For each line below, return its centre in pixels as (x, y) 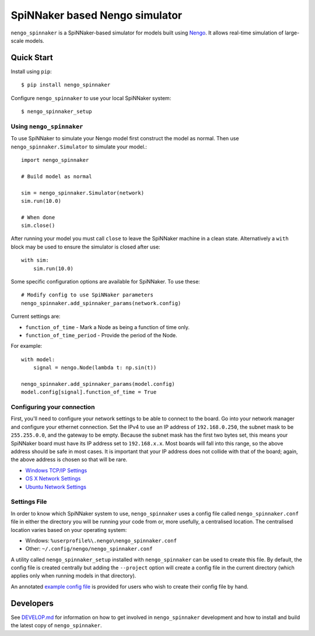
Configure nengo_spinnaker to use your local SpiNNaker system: (91, 98)
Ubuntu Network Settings (56, 487)
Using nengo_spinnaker (47, 126)
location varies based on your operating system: (69, 530)
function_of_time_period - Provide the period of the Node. (101, 335)
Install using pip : (31, 71)
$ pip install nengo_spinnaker (66, 85)
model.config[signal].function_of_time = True (89, 392)
